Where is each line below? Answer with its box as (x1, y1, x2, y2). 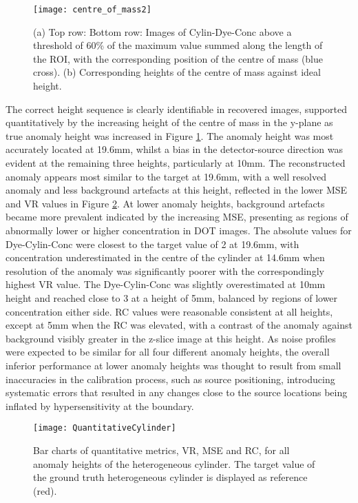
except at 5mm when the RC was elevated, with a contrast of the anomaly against (6, 318, 352, 332)
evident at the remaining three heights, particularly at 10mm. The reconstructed (6, 156, 346, 170)
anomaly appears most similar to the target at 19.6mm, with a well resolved (6, 169, 326, 183)
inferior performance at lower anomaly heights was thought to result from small (6, 358, 341, 372)
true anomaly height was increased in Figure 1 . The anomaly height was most (6, 128, 334, 143)
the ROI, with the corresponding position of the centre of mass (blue (33, 51, 324, 65)
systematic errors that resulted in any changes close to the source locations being (6, 385, 348, 400)
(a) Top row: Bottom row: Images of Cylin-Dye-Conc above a (33, 24, 292, 39)
